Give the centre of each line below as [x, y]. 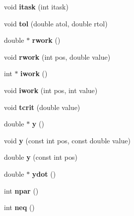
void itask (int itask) [36, 6]
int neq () [19, 207]
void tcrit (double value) [42, 107]
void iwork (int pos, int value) [51, 90]
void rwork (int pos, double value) [57, 56]
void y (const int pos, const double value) [67, 140]
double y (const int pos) [41, 157]
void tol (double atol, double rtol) [56, 23]
